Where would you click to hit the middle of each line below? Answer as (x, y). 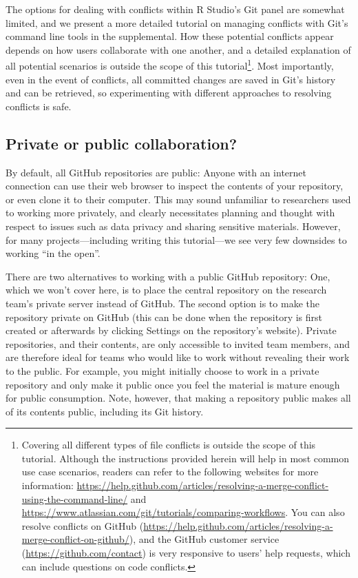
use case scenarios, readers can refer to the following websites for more (170, 472)
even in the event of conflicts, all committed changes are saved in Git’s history (171, 79)
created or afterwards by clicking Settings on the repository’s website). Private (171, 330)
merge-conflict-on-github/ (75, 539)
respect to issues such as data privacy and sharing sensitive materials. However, (173, 226)
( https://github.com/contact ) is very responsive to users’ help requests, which (186, 553)
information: (48, 485)
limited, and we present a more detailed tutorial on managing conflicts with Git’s (177, 22)
